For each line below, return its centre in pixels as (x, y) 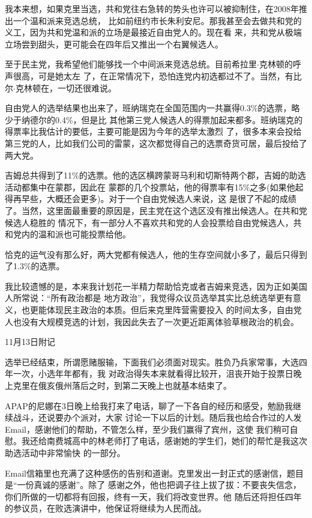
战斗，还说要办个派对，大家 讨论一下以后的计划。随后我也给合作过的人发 (157, 417)
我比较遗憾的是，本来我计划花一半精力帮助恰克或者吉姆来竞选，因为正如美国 (156, 286)
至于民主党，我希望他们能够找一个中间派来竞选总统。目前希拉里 (131, 64)
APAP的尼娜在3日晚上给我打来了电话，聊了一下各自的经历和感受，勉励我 (149, 405)
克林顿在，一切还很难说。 (66, 87)
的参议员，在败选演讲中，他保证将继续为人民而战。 (106, 508)
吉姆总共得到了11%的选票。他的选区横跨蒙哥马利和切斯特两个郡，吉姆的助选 (155, 175)
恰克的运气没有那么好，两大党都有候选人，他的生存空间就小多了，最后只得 (152, 254)
